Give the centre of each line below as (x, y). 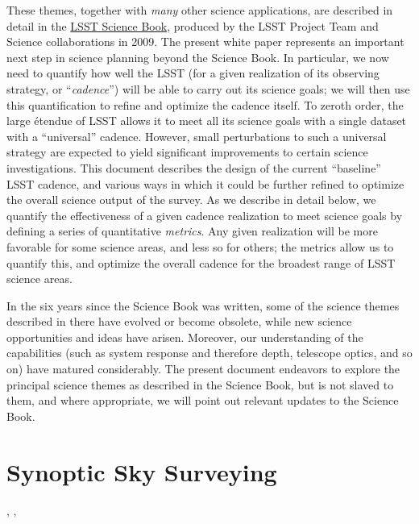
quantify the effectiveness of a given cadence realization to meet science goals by (205, 215)
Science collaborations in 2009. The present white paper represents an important (205, 42)
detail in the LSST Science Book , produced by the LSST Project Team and (193, 25)
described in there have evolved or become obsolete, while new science (179, 321)
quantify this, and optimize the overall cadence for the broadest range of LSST (201, 262)
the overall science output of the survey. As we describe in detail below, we (191, 200)
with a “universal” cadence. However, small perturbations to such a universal (197, 136)
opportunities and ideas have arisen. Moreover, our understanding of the (185, 337)
